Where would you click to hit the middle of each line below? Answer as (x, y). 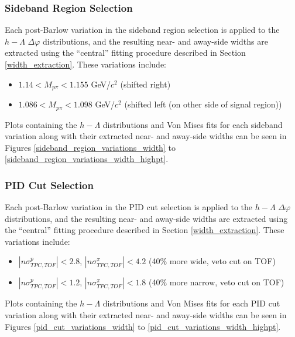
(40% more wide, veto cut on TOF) (212, 261)
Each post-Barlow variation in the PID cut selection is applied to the (129, 207)
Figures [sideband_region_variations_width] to (90, 147)
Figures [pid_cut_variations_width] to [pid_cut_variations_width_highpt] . (143, 326)
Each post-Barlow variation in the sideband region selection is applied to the (142, 30)
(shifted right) (145, 84)
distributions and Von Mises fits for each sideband (193, 124)
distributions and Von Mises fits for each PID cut (191, 303)
